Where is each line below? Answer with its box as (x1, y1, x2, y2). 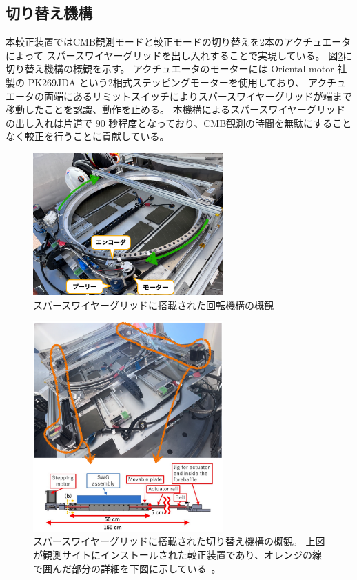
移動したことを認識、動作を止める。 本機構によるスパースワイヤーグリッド (6, 102, 346, 117)
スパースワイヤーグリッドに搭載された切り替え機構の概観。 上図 (33, 534, 325, 548)
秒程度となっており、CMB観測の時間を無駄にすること (108, 115, 352, 130)
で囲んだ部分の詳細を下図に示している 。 (33, 561, 221, 575)
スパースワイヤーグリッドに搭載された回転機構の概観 (33, 297, 274, 312)
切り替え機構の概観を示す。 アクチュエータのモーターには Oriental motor (6, 61, 334, 76)
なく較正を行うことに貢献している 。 (6, 129, 170, 143)
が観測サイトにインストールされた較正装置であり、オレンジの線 (33, 547, 323, 561)
